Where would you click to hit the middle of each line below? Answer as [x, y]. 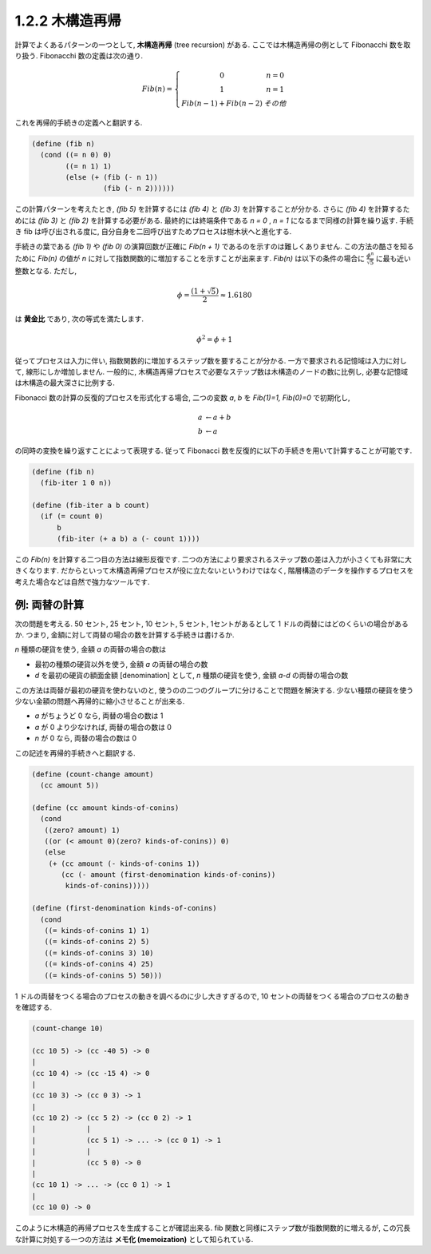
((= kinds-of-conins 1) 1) [97, 931]
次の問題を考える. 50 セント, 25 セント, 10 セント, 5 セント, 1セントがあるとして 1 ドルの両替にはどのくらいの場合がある [212, 624]
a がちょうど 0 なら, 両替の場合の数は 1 [99, 716]
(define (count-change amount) [93, 774]
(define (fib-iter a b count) [91, 505]
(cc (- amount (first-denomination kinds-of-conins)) [168, 875]
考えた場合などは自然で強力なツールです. [83, 581]
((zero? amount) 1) [82, 830]
